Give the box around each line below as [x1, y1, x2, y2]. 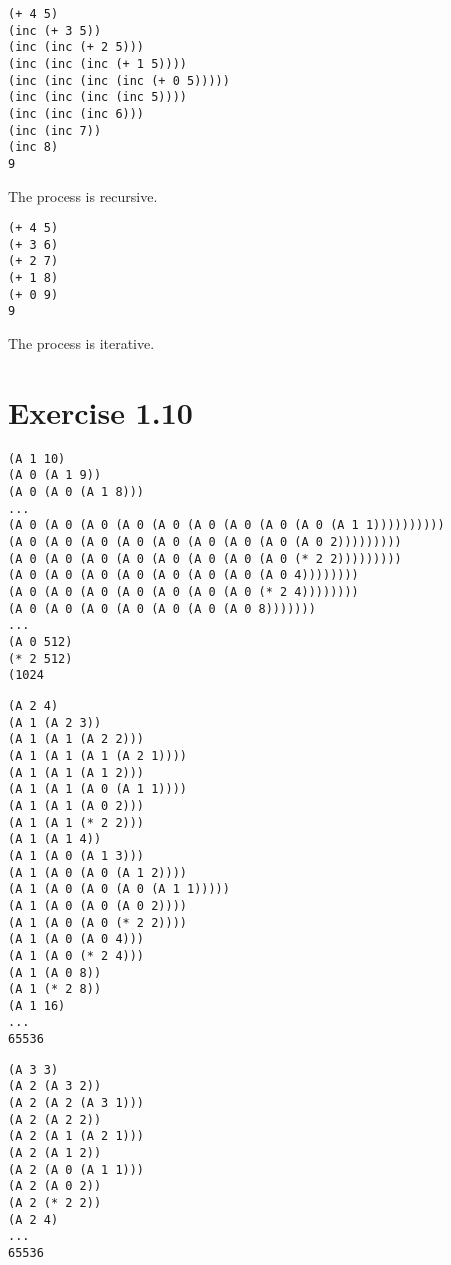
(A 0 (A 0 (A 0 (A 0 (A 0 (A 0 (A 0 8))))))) [8, 601, 316, 616]
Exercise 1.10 [8, 391, 193, 432]
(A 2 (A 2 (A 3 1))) [8, 1096, 145, 1111]
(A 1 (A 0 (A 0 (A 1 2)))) [8, 865, 187, 880]
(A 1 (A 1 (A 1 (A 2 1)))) [8, 748, 187, 763]
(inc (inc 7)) [8, 123, 102, 138]
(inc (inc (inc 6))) [8, 106, 145, 121]
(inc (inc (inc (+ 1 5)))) [8, 56, 187, 71]
